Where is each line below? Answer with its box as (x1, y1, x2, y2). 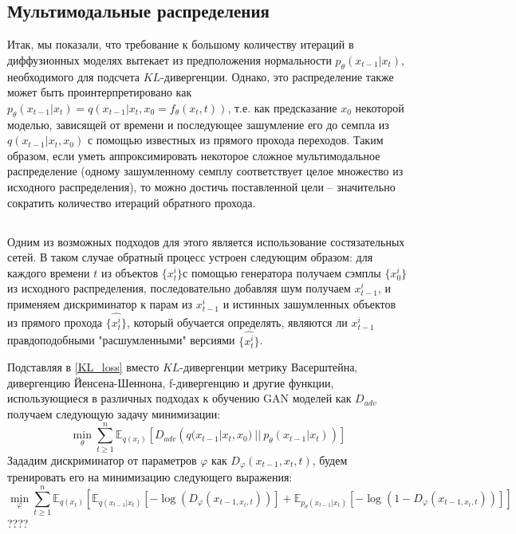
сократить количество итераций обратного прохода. (7, 194, 256, 210)
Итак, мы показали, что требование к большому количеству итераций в (7, 36, 354, 53)
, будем (312, 451, 348, 468)
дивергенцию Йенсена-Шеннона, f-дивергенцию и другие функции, (7, 374, 334, 391)
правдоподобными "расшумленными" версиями (7, 332, 235, 348)
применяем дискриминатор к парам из (7, 295, 193, 312)
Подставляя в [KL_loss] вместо (7, 359, 160, 375)
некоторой (355, 99, 404, 116)
